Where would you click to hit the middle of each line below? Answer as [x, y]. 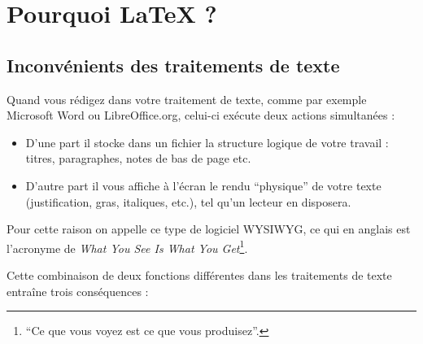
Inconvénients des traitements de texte [173, 65]
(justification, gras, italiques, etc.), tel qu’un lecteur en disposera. [188, 201]
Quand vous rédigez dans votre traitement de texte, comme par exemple [187, 99]
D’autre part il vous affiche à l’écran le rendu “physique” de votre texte [203, 185]
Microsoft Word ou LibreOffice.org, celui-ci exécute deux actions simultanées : [201, 115]
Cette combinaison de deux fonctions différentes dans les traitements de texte [199, 274]
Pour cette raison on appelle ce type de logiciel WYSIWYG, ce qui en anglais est [209, 229]
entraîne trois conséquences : [78, 291]
